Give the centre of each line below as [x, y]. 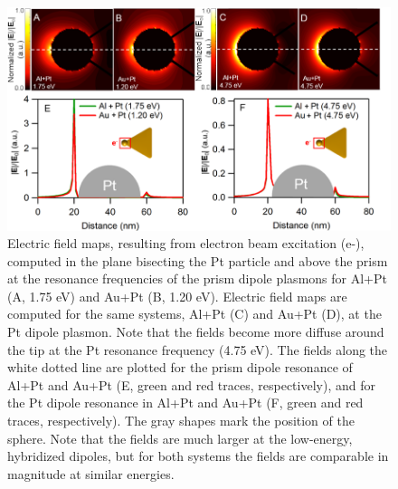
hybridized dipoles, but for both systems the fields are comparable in [198, 456]
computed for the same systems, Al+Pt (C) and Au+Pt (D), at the [194, 314]
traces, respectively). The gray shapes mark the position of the [181, 421]
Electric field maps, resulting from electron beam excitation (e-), [186, 243]
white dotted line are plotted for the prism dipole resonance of [180, 367]
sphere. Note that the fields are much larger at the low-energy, [180, 438]
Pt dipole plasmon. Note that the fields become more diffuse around [196, 332]
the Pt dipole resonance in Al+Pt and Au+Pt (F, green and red [185, 403]
